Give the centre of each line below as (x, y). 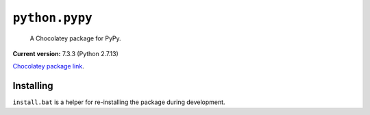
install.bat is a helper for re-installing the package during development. (119, 102)
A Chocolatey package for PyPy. (75, 38)
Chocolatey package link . (49, 66)
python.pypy (52, 18)
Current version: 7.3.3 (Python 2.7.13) (66, 53)
